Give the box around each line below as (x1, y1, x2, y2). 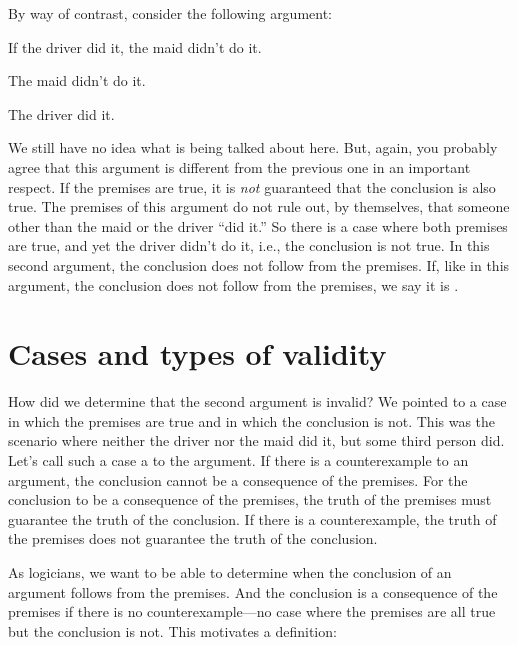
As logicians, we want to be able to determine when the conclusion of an (8, 562, 452, 582)
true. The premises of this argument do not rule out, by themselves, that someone (8, 196, 510, 217)
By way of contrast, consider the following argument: (8, 3, 333, 23)
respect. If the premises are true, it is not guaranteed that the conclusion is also (8, 176, 496, 197)
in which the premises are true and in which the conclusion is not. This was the (8, 410, 496, 431)
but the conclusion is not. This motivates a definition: (8, 620, 337, 641)
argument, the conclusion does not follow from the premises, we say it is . (8, 274, 459, 295)
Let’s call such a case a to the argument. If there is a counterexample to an (8, 450, 469, 471)
